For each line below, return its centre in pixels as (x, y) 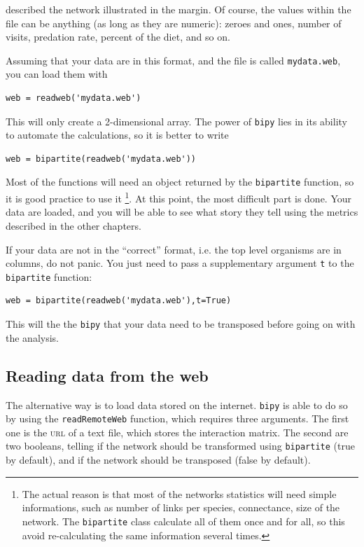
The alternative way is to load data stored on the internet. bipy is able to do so (177, 404)
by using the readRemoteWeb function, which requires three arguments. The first (177, 418)
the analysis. (32, 337)
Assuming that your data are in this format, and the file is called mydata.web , (173, 60)
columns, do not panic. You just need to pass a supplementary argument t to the (180, 263)
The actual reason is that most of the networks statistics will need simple (179, 493)
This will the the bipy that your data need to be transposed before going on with (181, 324)
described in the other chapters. (73, 225)
